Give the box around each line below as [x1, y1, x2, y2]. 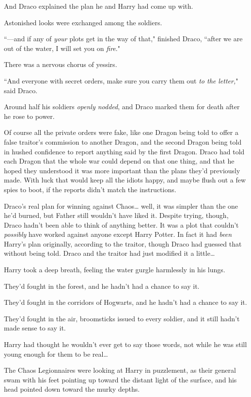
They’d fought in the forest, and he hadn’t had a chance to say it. [4, 281, 200, 291]
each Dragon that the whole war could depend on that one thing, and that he [4, 156, 235, 166]
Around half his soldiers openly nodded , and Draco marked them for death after [4, 101, 240, 112]
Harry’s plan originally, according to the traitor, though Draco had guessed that [4, 238, 242, 248]
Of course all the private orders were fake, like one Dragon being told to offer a [4, 127, 238, 137]
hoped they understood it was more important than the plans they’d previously [4, 165, 240, 175]
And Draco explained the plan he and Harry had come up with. [4, 1, 193, 11]
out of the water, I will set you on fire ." [4, 43, 120, 53]
